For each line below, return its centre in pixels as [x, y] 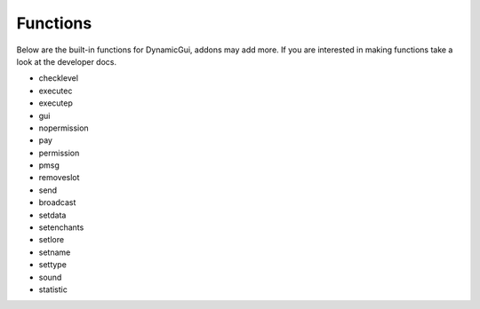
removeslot [59, 178]
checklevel [59, 78]
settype [52, 265]
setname [55, 252]
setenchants [61, 227]
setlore [52, 240]
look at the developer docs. [67, 61]
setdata [52, 215]
